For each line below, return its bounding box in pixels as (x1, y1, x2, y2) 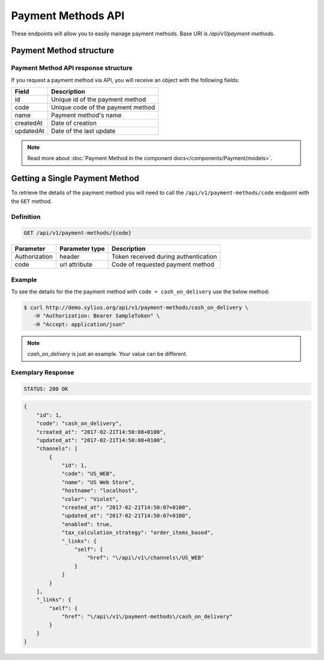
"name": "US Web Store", (61, 479, 135, 485)
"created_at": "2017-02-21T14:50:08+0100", (36, 428, 166, 435)
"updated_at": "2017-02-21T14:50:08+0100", (36, 437, 166, 443)
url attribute (59, 260, 93, 269)
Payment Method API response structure (11, 64, 133, 72)
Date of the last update (51, 127, 116, 135)
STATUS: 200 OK (23, 385, 68, 392)
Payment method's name (51, 111, 122, 119)
